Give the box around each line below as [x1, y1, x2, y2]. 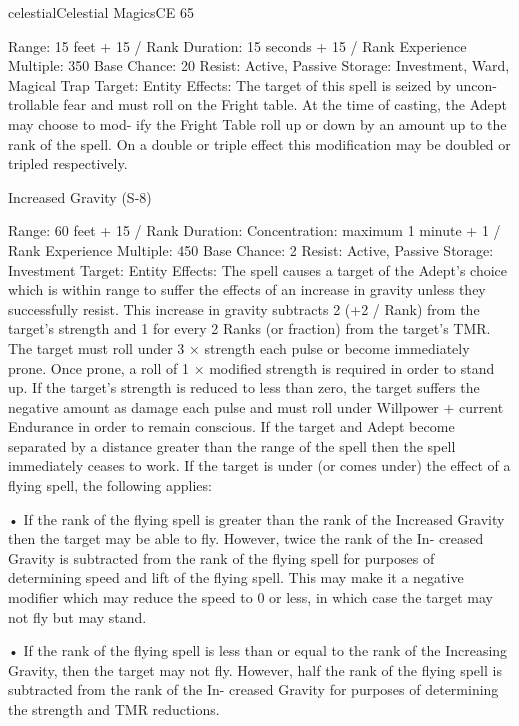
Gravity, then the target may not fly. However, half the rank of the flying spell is [8, 659, 502, 680]
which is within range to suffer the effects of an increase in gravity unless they [8, 279, 486, 300]
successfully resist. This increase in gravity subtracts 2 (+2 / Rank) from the [8, 298, 480, 319]
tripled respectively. [8, 153, 128, 174]
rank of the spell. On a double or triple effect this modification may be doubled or [8, 133, 511, 154]
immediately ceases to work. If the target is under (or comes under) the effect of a [8, 455, 511, 476]
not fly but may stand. [8, 606, 147, 627]
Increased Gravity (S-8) [8, 186, 152, 207]
